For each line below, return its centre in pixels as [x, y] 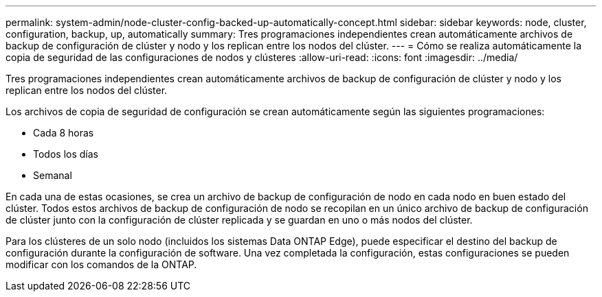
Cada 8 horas [64, 133]
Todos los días [66, 154]
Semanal [53, 175]
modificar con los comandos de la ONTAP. [101, 264]
